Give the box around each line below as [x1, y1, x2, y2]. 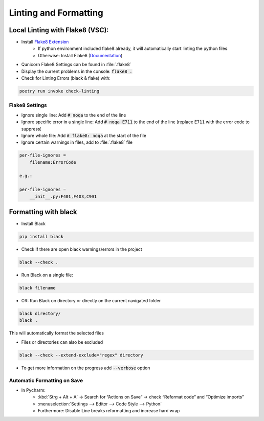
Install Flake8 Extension [21, 39, 69, 45]
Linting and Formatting [9, 7, 104, 18]
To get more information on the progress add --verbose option [21, 365, 150, 371]
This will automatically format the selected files [9, 330, 104, 336]
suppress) [21, 126, 42, 132]
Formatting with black [9, 208, 77, 216]
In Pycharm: [21, 387, 46, 393]
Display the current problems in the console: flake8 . [21, 68, 132, 74]
